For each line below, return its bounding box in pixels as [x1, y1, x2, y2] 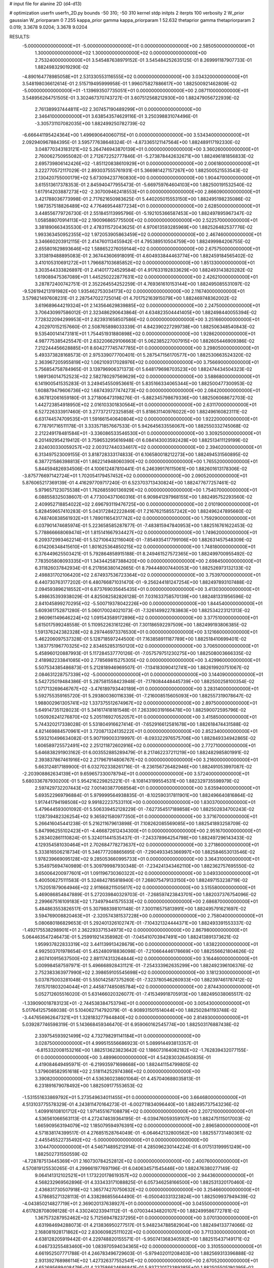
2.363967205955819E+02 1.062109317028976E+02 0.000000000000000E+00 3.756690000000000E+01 [35, 359, 259, 365]
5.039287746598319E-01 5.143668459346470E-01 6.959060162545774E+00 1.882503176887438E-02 [22, 1022, 239, 1028]
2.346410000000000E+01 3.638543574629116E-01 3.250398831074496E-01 [35, 113, 198, 119]
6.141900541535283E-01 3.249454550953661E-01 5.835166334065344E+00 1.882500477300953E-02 [35, 380, 253, 386]
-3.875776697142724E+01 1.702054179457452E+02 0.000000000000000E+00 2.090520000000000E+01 [22, 473, 248, 479]
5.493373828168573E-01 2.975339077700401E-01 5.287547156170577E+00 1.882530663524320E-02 [35, 352, 252, 358]
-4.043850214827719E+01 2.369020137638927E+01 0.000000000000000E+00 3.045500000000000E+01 [22, 1201, 248, 1207]
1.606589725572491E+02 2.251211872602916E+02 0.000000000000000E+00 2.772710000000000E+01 [35, 742, 256, 748]
